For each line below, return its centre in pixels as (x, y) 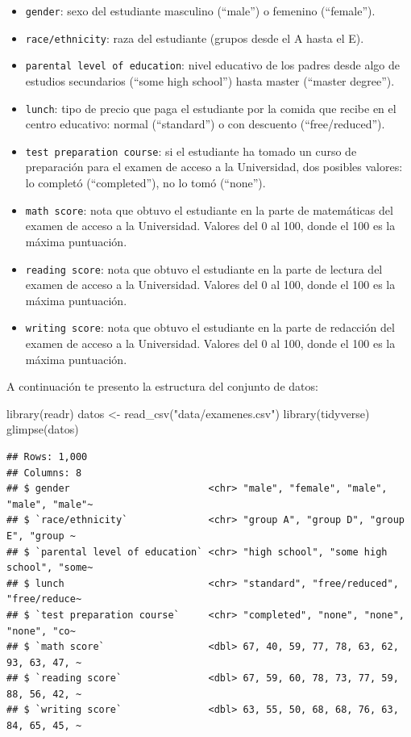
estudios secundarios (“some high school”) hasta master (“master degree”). (210, 80)
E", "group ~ (41, 536)
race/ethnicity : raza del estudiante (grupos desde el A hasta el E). (195, 38)
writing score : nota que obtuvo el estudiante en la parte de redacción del (210, 327)
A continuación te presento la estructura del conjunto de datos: (162, 386)
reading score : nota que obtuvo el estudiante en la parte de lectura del (204, 268)
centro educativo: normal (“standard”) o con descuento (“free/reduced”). (205, 124)
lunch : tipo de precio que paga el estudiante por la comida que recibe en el (211, 108)
